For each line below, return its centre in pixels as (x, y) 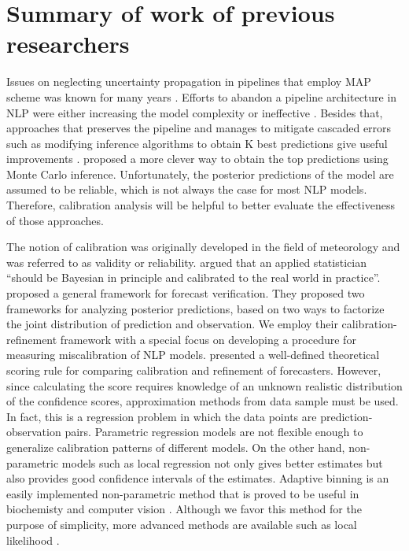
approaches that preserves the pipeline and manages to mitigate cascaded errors (199, 128)
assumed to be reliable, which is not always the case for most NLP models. (187, 189)
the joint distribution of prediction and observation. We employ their (172, 324)
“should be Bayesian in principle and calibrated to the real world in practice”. (193, 277)
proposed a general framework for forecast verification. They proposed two (186, 293)
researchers (68, 44)
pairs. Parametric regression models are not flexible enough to (214, 432)
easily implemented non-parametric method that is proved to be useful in (183, 493)
